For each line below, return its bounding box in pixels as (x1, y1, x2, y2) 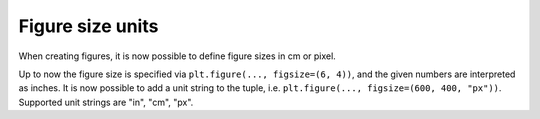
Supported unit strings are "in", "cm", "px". (18, 96, 194, 108)
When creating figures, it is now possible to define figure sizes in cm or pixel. (18, 50, 337, 62)
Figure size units (18, 15, 159, 37)
